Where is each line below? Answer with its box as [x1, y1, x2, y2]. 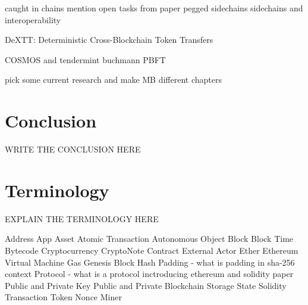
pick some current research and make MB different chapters [5, 73, 222, 86]
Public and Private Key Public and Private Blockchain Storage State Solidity [5, 279, 287, 291]
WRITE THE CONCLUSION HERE [5, 143, 141, 155]
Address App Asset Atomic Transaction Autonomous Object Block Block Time [5, 232, 294, 245]
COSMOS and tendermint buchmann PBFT [5, 53, 166, 66]
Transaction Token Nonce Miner [5, 291, 122, 303]
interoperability [5, 13, 61, 26]
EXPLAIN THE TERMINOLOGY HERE [5, 212, 159, 225]
